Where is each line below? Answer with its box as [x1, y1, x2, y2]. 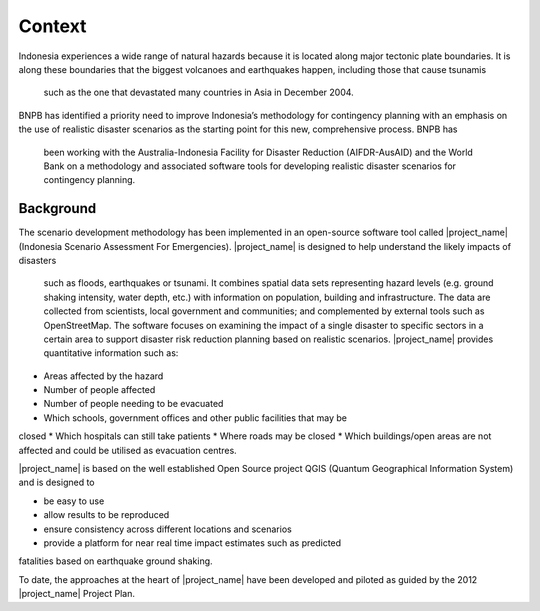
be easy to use [43, 495, 105, 507]
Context [18, 15, 87, 37]
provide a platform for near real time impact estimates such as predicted [43, 537, 342, 549]
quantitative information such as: [43, 347, 179, 359]
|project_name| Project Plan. [18, 588, 135, 600]
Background [18, 200, 97, 217]
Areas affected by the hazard [43, 370, 164, 382]
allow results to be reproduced [43, 509, 170, 521]
